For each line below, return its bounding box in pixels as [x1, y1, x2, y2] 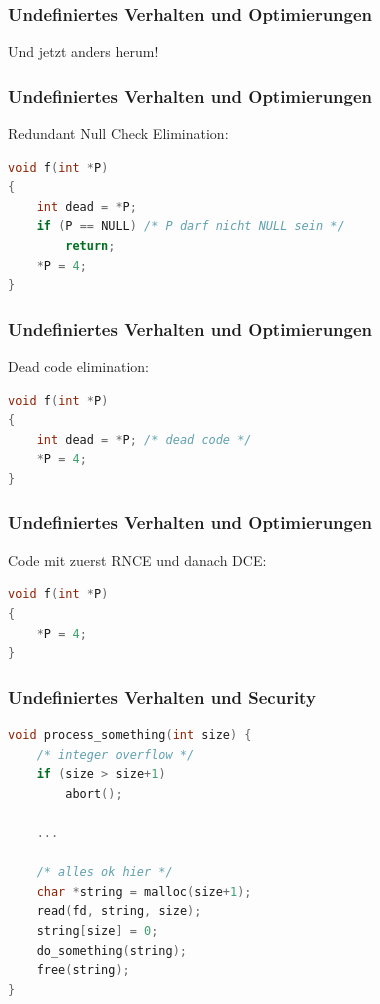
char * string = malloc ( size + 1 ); [36, 884, 252, 899]
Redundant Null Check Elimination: [8, 123, 229, 144]
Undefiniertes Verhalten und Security [8, 684, 316, 709]
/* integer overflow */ [36, 747, 195, 762]
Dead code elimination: [8, 356, 149, 376]
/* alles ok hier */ [36, 865, 173, 880]
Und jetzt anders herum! [8, 41, 159, 62]
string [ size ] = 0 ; [36, 923, 159, 938]
